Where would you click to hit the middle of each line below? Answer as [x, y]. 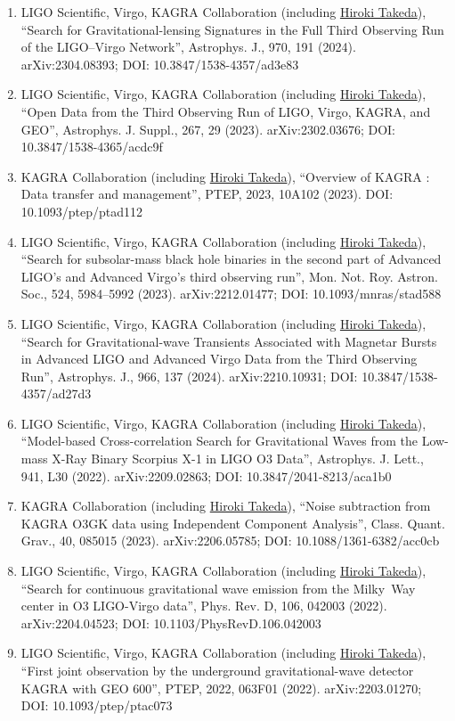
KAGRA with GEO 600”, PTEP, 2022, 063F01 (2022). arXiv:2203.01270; [221, 688]
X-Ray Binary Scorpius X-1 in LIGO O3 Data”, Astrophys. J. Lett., [238, 459]
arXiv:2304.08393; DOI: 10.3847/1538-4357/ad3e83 [160, 64]
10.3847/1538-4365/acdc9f [92, 147]
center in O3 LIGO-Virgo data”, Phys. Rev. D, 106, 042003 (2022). [204, 606]
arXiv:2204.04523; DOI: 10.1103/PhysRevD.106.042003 [171, 623]
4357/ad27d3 [56, 393]
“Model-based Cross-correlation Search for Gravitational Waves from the [219, 441]
